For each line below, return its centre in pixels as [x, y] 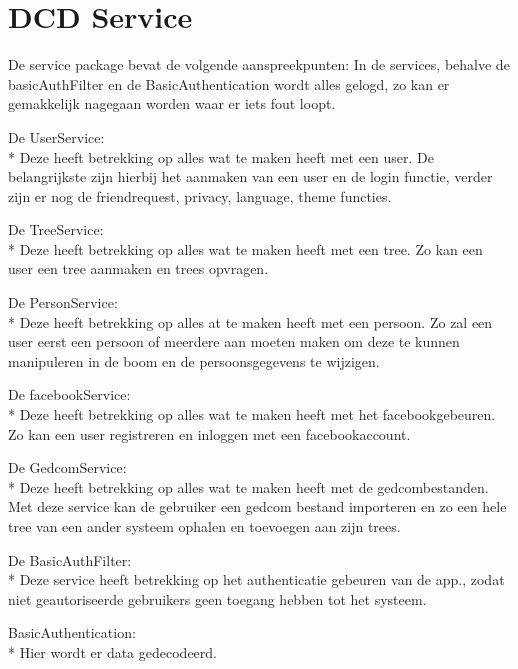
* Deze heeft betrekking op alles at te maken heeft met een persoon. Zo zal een [250, 321]
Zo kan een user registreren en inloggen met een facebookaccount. [209, 433]
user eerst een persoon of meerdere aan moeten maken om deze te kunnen [234, 341]
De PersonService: [63, 302]
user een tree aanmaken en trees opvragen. [138, 268]
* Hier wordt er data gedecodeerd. [112, 651]
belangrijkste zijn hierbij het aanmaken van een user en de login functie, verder [250, 176]
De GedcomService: [67, 467]
